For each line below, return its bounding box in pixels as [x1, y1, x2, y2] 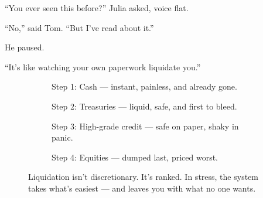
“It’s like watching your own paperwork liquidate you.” [5, 60, 201, 73]
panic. [52, 131, 73, 144]
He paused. [5, 41, 45, 53]
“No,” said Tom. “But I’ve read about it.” [5, 21, 154, 33]
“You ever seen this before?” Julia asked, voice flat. [5, 2, 189, 13]
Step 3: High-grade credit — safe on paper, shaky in [52, 120, 239, 132]
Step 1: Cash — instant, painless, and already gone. [52, 80, 237, 93]
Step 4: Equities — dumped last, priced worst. [52, 151, 218, 163]
